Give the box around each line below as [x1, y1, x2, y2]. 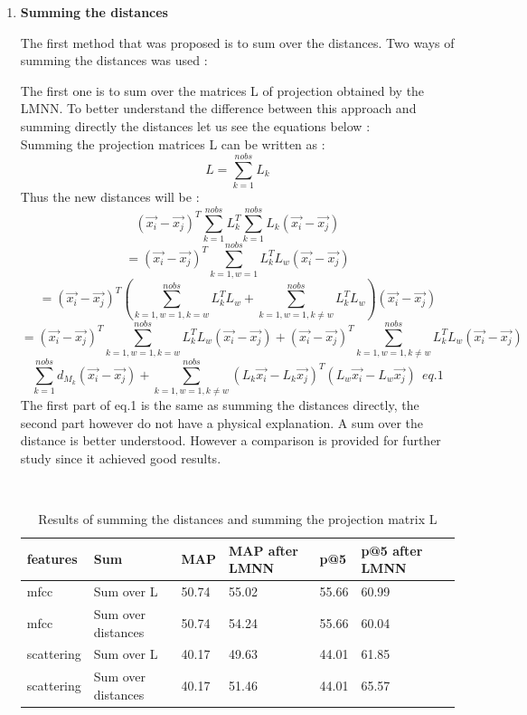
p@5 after [361, 540, 423, 559]
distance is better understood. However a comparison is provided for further [20, 431, 441, 450]
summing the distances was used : [20, 51, 208, 70]
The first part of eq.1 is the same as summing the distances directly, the [20, 396, 419, 415]
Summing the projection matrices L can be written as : [20, 134, 325, 153]
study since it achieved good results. [20, 448, 221, 467]
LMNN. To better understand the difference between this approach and [20, 99, 417, 118]
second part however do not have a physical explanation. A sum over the [20, 413, 424, 432]
